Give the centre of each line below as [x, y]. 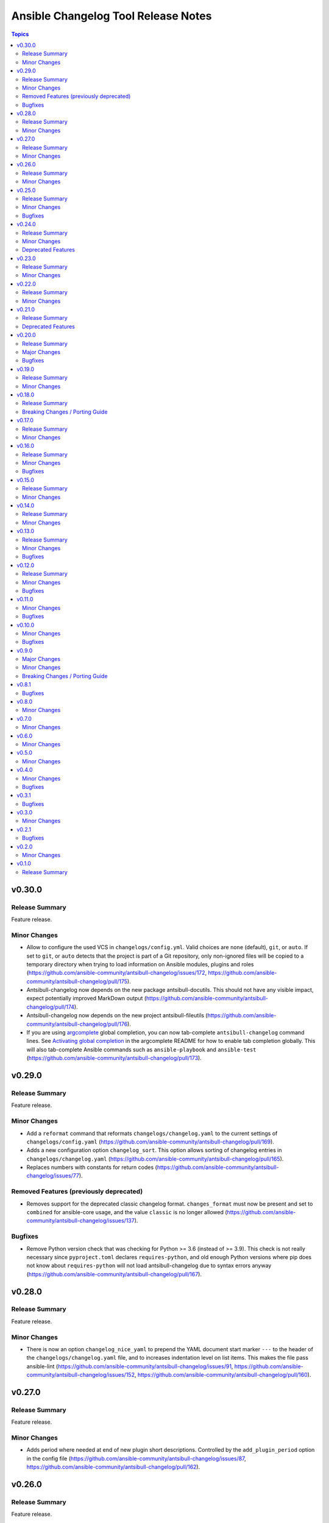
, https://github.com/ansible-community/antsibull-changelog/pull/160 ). [223, 1375]
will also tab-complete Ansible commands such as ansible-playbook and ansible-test [141, 1049]
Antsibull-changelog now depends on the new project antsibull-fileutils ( [117, 1016]
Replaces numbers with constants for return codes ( [92, 1167]
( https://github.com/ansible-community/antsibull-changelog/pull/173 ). [114, 1058]
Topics [20, 34]
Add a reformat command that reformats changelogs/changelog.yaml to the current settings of [152, 1133]
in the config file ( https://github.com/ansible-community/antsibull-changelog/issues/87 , [136, 1458]
